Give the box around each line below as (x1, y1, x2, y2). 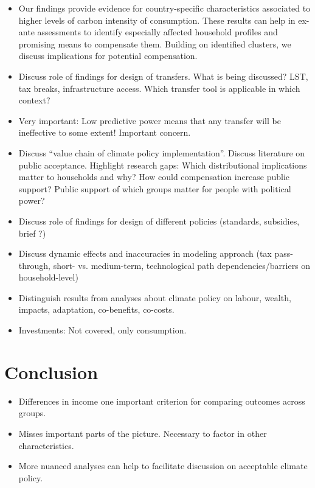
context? (18, 94, 50, 106)
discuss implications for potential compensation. (18, 49, 198, 62)
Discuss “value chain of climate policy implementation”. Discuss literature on (18, 146, 305, 159)
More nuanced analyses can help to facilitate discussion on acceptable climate (18, 459, 308, 472)
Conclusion (4, 359, 99, 384)
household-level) (18, 271, 78, 284)
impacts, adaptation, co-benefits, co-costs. (18, 303, 175, 316)
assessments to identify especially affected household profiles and (37, 26, 278, 38)
